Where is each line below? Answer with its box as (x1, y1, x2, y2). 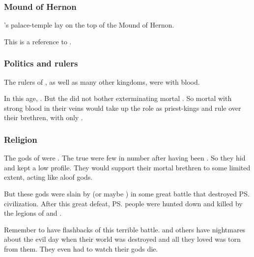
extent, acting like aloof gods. (4, 172, 93, 182)
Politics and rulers (4, 57, 78, 69)
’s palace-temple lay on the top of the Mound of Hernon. (4, 20, 174, 30)
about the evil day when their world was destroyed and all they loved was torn (4, 234, 241, 244)
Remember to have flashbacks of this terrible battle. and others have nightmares (4, 224, 246, 234)
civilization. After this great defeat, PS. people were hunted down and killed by (4, 198, 243, 208)
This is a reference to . (4, 36, 72, 46)
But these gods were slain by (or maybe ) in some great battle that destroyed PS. (4, 189, 250, 198)
